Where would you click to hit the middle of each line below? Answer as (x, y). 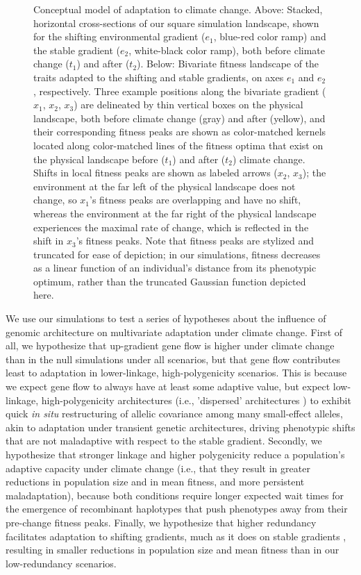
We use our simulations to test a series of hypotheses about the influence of (166, 318)
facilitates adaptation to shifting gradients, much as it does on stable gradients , (176, 536)
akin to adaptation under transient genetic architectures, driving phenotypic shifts (180, 427)
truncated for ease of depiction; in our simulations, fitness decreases (177, 254)
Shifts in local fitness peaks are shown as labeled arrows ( (156, 173)
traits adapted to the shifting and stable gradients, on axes (159, 77)
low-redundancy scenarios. (61, 563)
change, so (55, 200)
